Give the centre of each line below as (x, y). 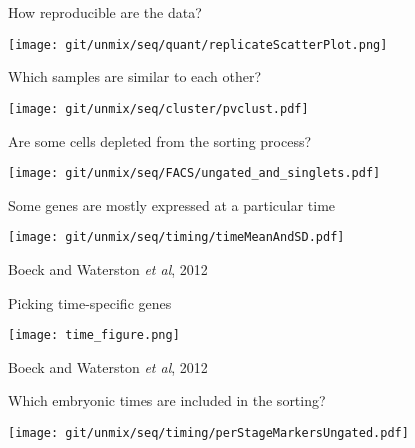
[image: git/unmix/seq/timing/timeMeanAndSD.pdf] (176, 237)
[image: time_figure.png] (94, 335)
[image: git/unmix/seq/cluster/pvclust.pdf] (158, 108)
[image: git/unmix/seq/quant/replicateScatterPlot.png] (198, 44)
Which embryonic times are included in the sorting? (167, 400)
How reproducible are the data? (105, 12)
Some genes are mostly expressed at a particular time (172, 204)
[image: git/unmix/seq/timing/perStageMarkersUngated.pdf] (208, 433)
